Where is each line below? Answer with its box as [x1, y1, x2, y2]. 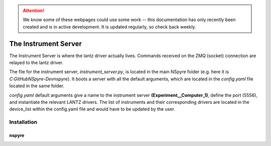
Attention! [23, 8, 45, 14]
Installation [9, 118, 38, 125]
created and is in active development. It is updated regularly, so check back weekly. [23, 24, 196, 30]
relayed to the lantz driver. [9, 60, 64, 66]
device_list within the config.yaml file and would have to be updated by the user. [9, 106, 176, 112]
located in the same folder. [9, 83, 65, 89]
